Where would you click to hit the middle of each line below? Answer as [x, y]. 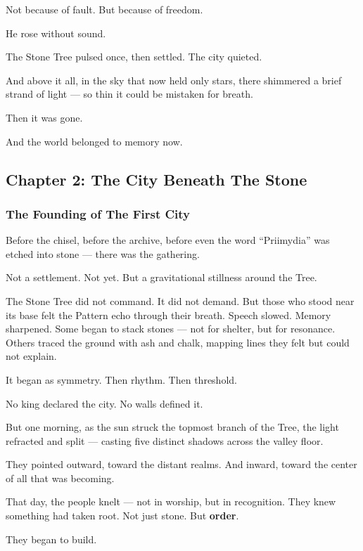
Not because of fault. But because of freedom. [104, 9]
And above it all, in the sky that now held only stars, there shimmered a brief [174, 80]
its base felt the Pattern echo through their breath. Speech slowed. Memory [168, 315]
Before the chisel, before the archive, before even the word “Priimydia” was [168, 240]
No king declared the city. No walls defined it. [104, 403]
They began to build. [51, 539]
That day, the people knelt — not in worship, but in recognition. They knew [171, 501]
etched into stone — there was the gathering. [103, 253]
